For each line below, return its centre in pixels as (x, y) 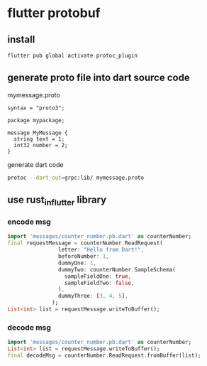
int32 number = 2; (41, 145)
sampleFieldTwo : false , (99, 283)
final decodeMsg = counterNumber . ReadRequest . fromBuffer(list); (104, 355)
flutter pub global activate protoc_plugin (73, 55)
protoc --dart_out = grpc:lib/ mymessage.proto (75, 178)
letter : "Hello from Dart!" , (101, 250)
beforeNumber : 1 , (84, 257)
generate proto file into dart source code (99, 78)
